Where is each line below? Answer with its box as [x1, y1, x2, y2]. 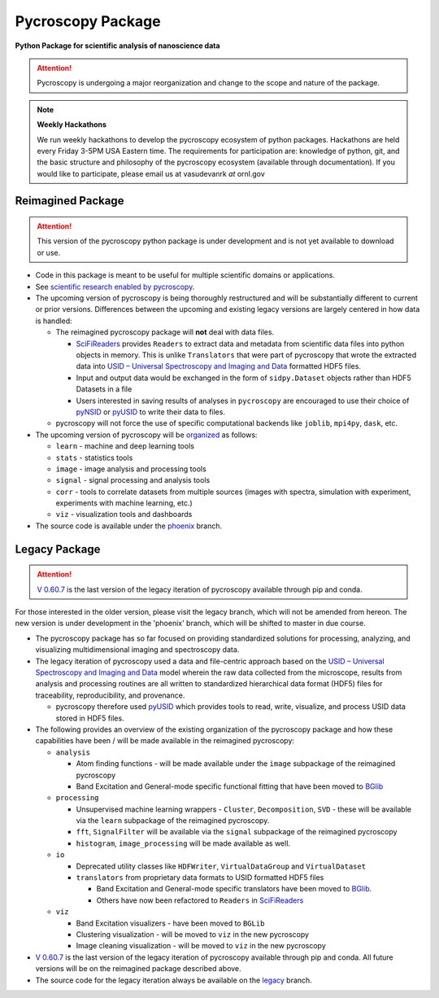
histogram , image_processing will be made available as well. [76, 838, 291, 848]
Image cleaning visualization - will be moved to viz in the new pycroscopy [76, 941, 326, 951]
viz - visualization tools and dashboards [55, 510, 193, 519]
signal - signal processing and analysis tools [55, 475, 211, 485]
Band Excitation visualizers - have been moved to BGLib [76, 918, 265, 928]
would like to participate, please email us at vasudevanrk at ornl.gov [37, 169, 266, 178]
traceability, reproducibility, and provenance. [35, 690, 185, 700]
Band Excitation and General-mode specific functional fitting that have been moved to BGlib [76, 781, 384, 791]
